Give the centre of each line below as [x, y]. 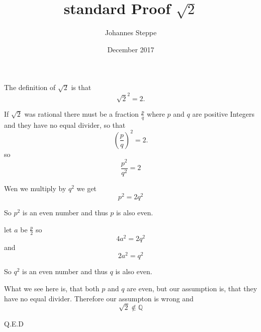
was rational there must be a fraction [81, 113]
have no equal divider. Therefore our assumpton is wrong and [99, 298]
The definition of [30, 87]
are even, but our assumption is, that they [192, 288]
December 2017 [131, 49]
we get [86, 188]
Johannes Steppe [131, 32]
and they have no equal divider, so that [65, 124]
